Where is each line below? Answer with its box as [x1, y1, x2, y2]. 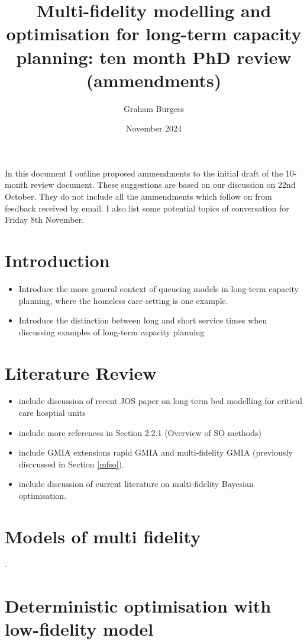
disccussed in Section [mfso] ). [18, 457, 124, 470]
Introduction [5, 248, 110, 273]
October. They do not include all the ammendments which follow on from [5, 190, 272, 203]
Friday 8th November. [5, 213, 85, 226]
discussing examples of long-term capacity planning [18, 325, 205, 338]
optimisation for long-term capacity [6, 21, 302, 46]
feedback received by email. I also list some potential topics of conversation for [5, 201, 289, 214]
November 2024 [125, 122, 182, 134]
